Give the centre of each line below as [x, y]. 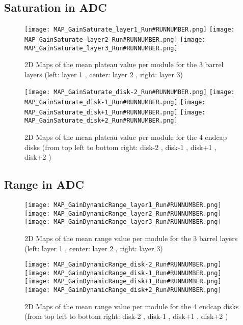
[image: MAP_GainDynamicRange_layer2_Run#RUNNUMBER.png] [123, 213]
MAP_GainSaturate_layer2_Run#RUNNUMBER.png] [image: [115, 39]
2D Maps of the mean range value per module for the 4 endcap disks [132, 306]
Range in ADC [44, 184]
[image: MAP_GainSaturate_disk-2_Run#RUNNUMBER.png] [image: [130, 92]
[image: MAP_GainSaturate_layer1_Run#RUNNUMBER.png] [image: [130, 30]
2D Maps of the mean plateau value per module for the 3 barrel [124, 64]
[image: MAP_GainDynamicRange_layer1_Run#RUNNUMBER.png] [123, 205]
